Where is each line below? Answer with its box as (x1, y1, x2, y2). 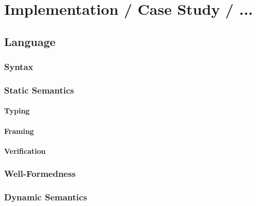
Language (4, 33, 56, 49)
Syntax (4, 60, 33, 73)
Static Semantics (4, 83, 74, 96)
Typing (4, 105, 30, 116)
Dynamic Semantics (4, 191, 87, 203)
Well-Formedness (4, 167, 76, 180)
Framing (4, 125, 34, 136)
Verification (4, 145, 46, 156)
